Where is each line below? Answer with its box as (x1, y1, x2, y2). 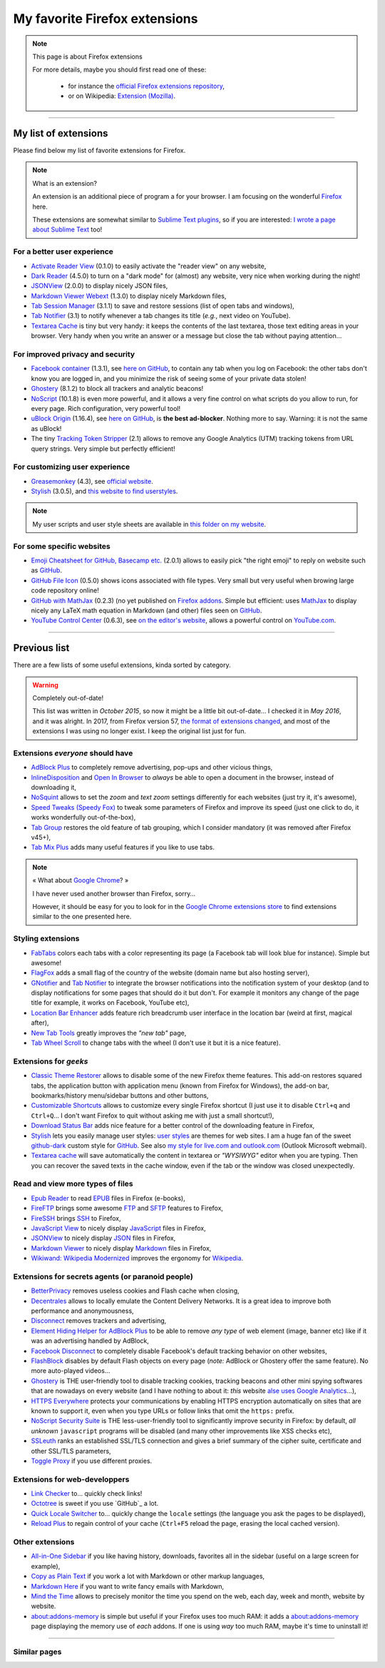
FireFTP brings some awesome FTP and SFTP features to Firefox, (31, 1204, 224, 1213)
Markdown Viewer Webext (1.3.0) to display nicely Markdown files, (31, 292, 227, 300)
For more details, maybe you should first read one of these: (32, 65, 207, 74)
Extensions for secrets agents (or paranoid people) (13, 1271, 194, 1281)
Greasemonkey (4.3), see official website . (31, 477, 153, 485)
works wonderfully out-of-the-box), (31, 813, 136, 822)
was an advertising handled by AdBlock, (31, 1336, 150, 1345)
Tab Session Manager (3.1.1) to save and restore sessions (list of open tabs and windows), (31, 302, 295, 310)
